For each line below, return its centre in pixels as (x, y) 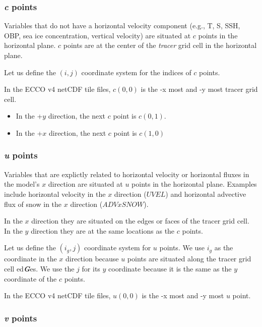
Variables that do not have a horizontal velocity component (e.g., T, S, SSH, (122, 25)
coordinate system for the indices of (136, 72)
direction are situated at (85, 184)
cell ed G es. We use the (39, 268)
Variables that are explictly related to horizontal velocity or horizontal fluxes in (127, 174)
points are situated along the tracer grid (189, 259)
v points (21, 318)
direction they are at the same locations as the (103, 230)
